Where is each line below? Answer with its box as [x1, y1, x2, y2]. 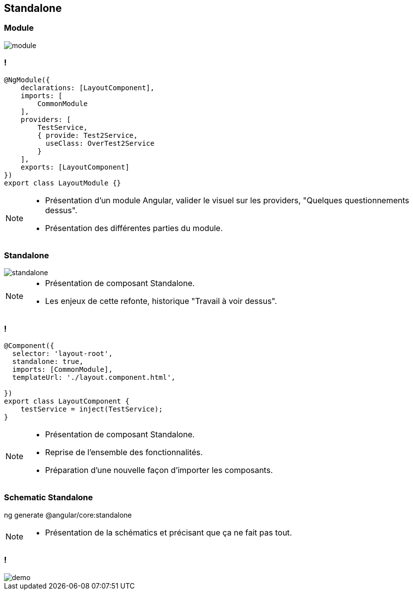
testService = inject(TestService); [20, 405, 163, 414]
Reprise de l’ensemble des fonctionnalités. [45, 447, 203, 458]
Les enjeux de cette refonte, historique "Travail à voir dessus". [45, 296, 277, 306]
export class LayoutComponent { [4, 397, 129, 406]
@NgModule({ [4, 75, 50, 84]
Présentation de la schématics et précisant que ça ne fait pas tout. [45, 527, 292, 537]
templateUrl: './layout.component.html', [12, 373, 176, 382]
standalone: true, [12, 357, 84, 366]
